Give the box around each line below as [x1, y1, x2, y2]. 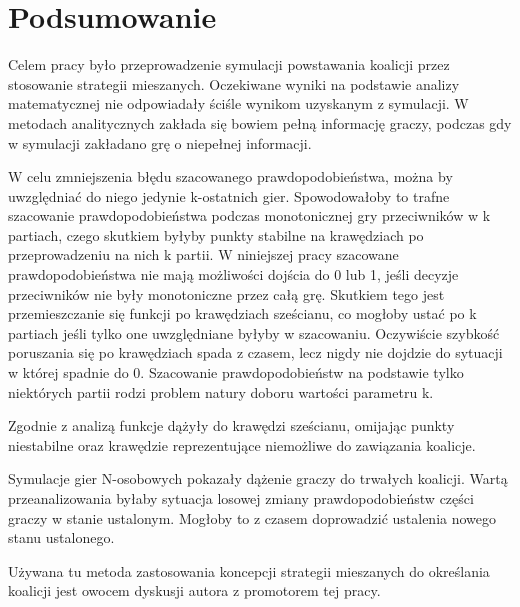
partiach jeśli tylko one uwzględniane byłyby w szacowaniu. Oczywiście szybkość [8, 322, 500, 343]
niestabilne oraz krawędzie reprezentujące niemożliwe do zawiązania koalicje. [8, 434, 476, 455]
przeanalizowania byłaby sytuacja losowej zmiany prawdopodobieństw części [8, 488, 474, 508]
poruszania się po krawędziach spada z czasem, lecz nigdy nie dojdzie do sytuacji [8, 342, 503, 363]
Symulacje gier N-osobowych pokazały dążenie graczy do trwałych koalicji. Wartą [8, 468, 508, 489]
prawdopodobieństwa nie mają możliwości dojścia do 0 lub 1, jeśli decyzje [8, 264, 459, 285]
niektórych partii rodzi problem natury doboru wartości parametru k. [8, 381, 434, 402]
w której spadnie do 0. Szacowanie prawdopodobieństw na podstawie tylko [8, 362, 464, 383]
